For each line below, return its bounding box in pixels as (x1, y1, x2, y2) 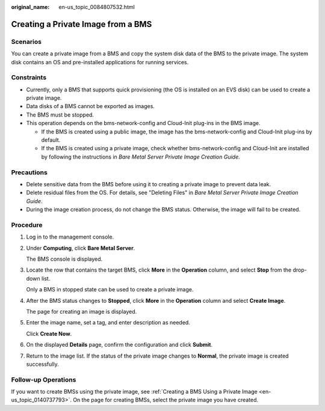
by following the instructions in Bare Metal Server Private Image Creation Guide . (41, 153, 240, 160)
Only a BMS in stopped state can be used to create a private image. (26, 286, 194, 293)
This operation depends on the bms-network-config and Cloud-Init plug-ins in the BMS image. (26, 120, 261, 127)
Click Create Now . (26, 330, 72, 337)
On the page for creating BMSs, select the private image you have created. (73, 397, 259, 404)
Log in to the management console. (26, 233, 114, 240)
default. (41, 136, 61, 144)
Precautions (11, 168, 48, 177)
